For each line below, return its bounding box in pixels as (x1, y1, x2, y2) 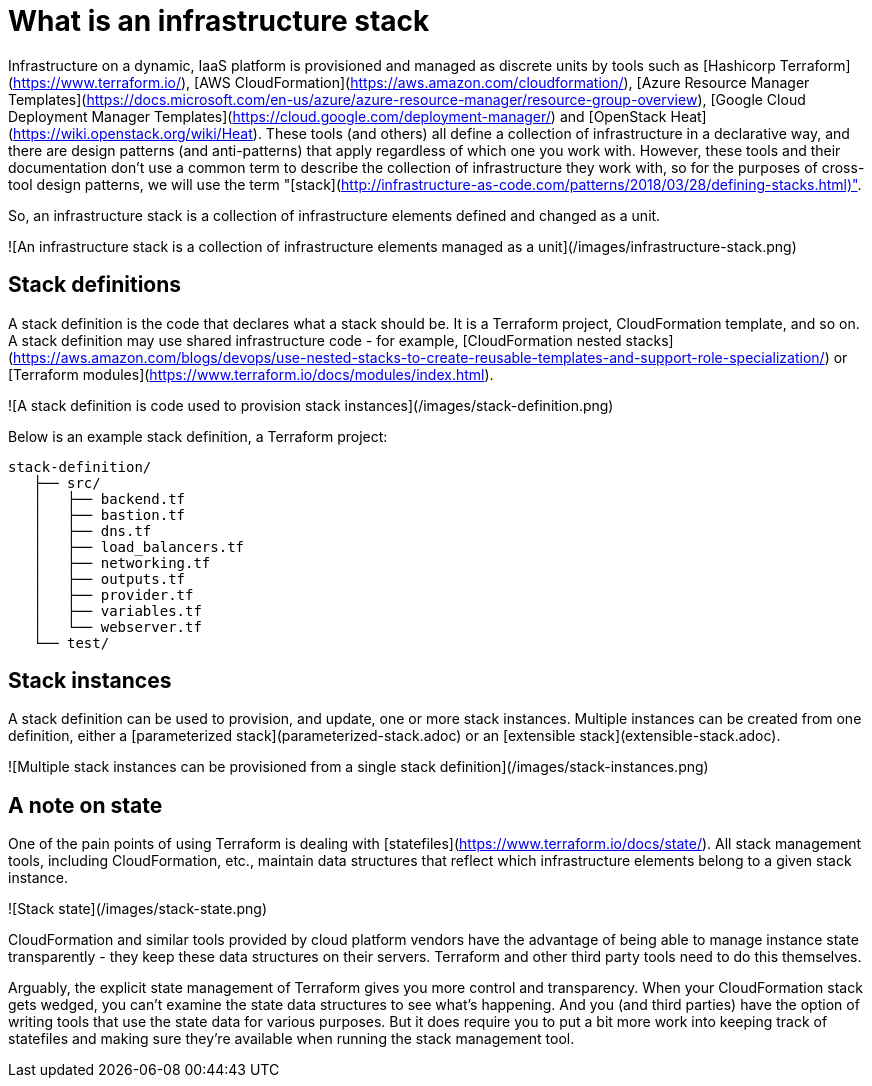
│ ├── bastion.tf (33, 506, 186, 523)
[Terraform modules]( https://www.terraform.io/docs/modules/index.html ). (8, 365, 494, 383)
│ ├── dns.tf (33, 522, 152, 539)
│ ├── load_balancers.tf (33, 538, 245, 555)
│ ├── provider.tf (33, 586, 194, 603)
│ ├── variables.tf (33, 602, 202, 619)
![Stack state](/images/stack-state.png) (8, 900, 268, 918)
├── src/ (33, 474, 101, 491)
